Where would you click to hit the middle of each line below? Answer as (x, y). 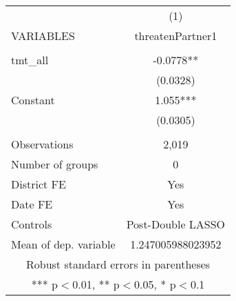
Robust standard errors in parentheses (118, 264)
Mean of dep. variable (63, 244)
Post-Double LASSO (176, 224)
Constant (33, 100)
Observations (42, 144)
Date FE (32, 204)
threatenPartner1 (176, 36)
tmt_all (30, 60)
